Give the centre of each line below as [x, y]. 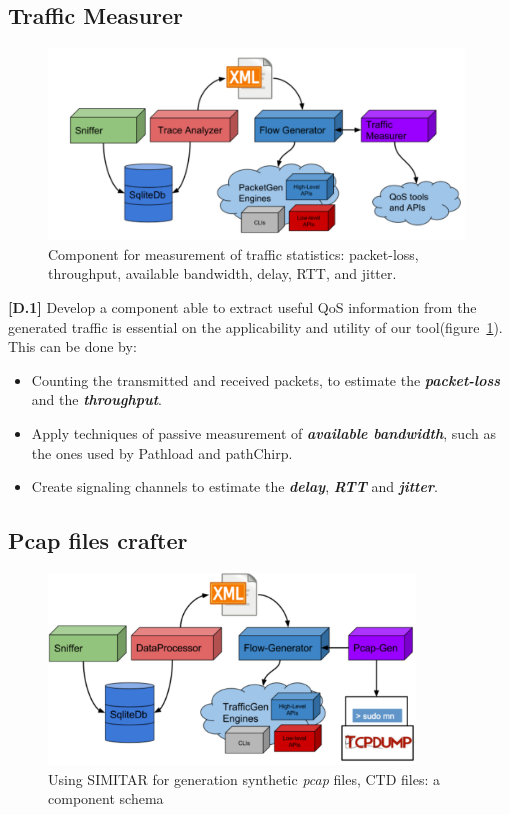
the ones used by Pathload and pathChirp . [162, 452]
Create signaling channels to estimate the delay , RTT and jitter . [234, 486]
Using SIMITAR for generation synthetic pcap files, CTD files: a [244, 778]
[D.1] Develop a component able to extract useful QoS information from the [242, 306]
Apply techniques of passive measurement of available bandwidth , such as [263, 432]
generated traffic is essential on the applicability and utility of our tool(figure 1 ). [255, 326]
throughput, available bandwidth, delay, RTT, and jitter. [222, 273]
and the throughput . [96, 399]
